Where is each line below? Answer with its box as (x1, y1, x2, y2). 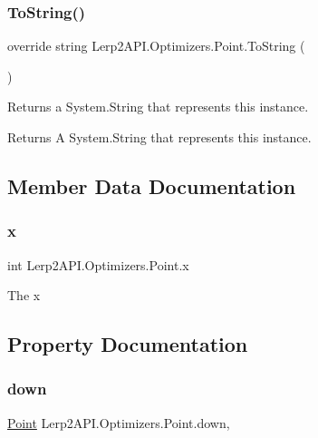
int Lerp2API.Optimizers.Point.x (7, 255, 189, 274)
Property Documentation (7, 330, 248, 358)
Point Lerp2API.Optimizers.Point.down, (7, 413, 230, 432)
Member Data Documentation (7, 171, 296, 200)
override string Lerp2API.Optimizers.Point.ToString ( (7, 36, 305, 55)
